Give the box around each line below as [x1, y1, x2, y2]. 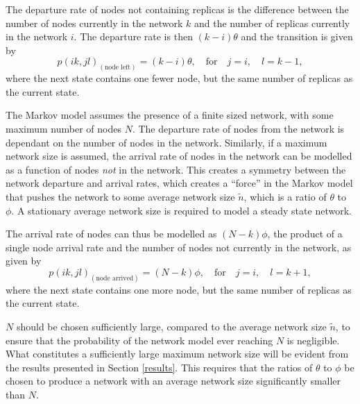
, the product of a [267, 226, 343, 241]
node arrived [96, 274, 134, 282]
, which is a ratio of [243, 189, 327, 203]
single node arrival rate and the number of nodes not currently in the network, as [6, 239, 352, 254]
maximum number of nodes [6, 121, 121, 136]
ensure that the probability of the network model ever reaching [6, 333, 273, 347]
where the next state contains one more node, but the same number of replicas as [6, 282, 352, 296]
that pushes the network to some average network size [6, 189, 235, 203]
